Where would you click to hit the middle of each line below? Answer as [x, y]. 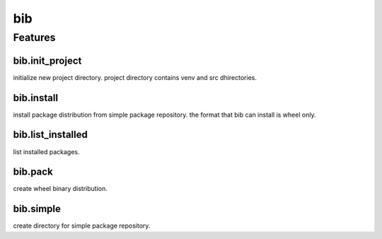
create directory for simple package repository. [82, 226]
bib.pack [33, 172]
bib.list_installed [50, 135]
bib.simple [37, 209]
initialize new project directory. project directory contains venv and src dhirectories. [135, 77]
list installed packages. [46, 151]
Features [34, 37]
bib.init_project [47, 60]
